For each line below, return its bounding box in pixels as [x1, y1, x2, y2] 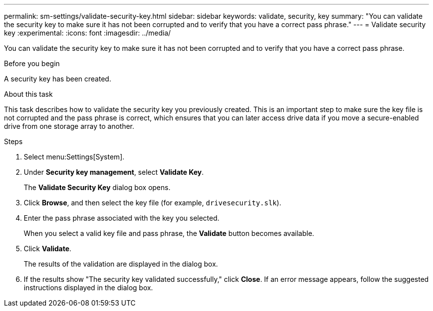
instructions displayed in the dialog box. [24, 283, 153, 292]
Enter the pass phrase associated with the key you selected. [24, 214, 219, 222]
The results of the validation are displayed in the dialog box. [24, 260, 218, 268]
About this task [4, 90, 53, 98]
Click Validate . [24, 244, 72, 253]
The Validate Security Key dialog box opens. [24, 183, 171, 192]
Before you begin [4, 59, 60, 68]
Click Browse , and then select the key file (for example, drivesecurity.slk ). [24, 198, 281, 207]
